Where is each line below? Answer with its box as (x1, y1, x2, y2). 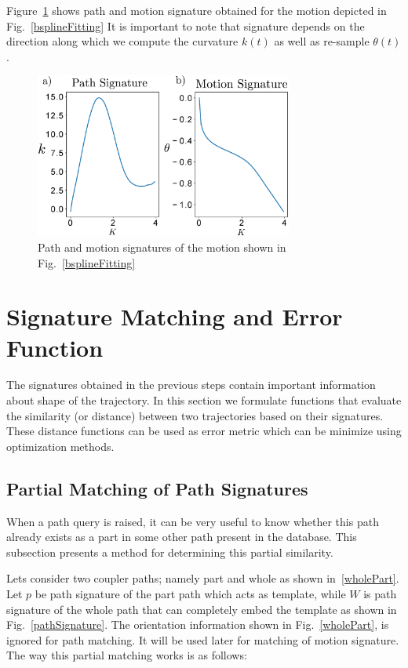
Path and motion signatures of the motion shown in (38, 238, 286, 255)
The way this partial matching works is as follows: (6, 647, 247, 663)
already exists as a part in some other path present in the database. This (6, 528, 357, 545)
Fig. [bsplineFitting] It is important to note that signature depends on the (6, 17, 365, 34)
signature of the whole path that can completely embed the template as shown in (6, 601, 397, 617)
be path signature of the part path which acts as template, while (35, 586, 346, 601)
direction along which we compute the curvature (6, 33, 239, 49)
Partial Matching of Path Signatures (6, 476, 308, 500)
